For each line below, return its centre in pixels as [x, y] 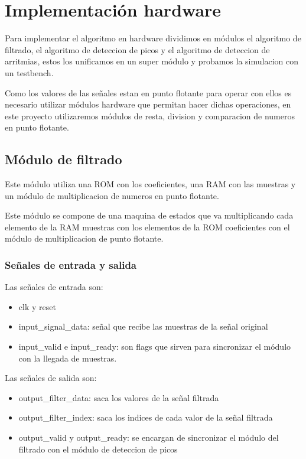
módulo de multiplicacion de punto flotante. [84, 238]
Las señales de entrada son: [54, 287]
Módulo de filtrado [64, 159]
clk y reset [37, 306]
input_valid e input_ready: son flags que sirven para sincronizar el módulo [155, 346]
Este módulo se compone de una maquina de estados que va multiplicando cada [149, 215]
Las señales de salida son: [51, 378]
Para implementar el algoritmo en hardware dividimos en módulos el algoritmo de [153, 38]
